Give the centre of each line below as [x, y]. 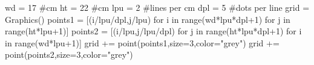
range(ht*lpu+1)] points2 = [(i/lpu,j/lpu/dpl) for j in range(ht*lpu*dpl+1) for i [153, 31]
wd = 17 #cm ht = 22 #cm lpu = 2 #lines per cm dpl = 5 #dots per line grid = [157, 7]
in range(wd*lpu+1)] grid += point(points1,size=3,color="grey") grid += [142, 42]
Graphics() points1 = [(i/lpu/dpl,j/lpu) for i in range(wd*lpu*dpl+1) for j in [148, 19]
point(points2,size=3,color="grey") [69, 54]
